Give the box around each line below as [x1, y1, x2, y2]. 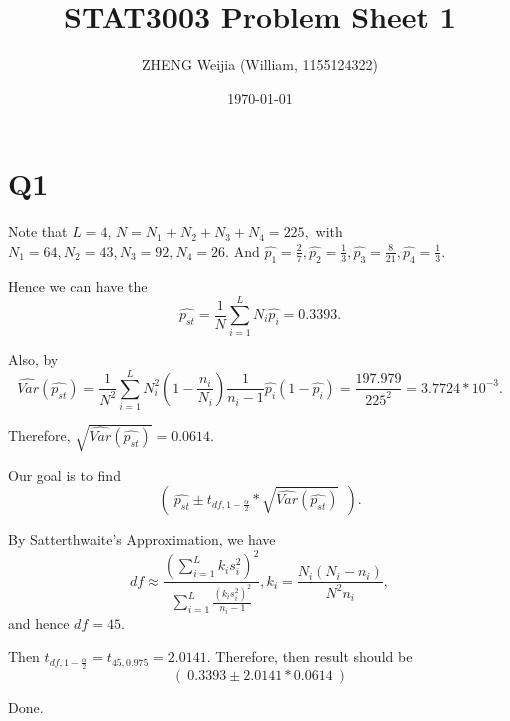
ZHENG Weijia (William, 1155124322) [142, 54, 378, 75]
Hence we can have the [8, 275, 148, 296]
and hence [8, 612, 70, 633]
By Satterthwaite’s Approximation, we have [8, 529, 276, 550]
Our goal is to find [8, 464, 121, 485]
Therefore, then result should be [215, 646, 413, 667]
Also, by [8, 349, 59, 370]
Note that [8, 221, 68, 242]
